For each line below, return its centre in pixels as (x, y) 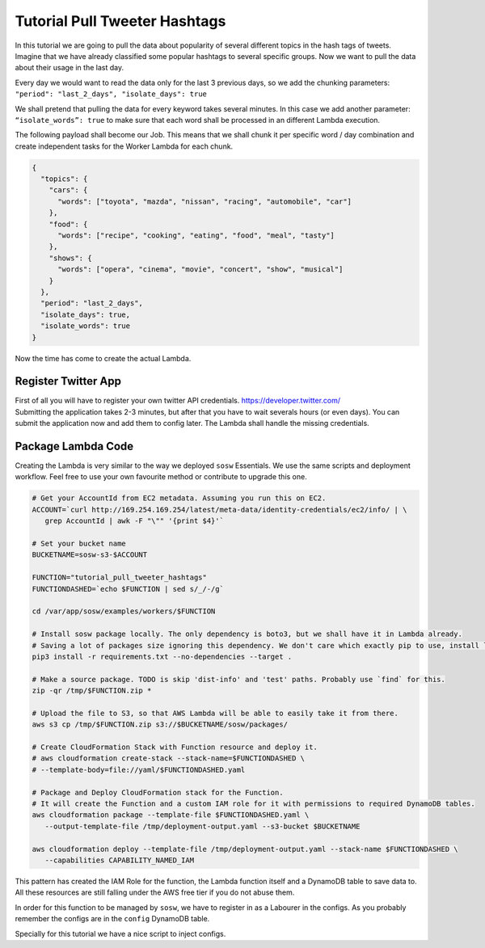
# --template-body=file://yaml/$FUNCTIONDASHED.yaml (139, 769)
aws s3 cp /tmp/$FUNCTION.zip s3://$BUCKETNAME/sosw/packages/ (160, 725)
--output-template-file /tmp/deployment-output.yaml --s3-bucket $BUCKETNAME (202, 826)
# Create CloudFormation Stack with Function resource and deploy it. (175, 747)
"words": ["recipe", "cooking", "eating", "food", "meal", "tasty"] (196, 236)
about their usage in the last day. (70, 68)
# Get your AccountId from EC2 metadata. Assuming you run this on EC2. (179, 498)
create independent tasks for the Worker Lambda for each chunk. (124, 146)
